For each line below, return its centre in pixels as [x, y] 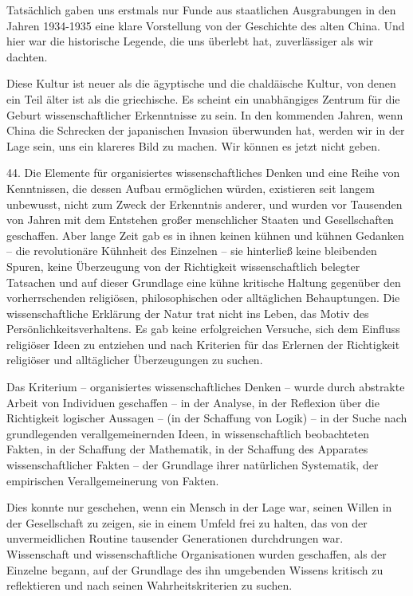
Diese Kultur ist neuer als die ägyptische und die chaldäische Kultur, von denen [201, 83]
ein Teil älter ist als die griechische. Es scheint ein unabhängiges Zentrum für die [203, 98]
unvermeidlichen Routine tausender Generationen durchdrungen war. [175, 538]
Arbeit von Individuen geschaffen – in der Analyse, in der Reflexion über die [193, 402]
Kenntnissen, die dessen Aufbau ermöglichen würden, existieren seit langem [191, 188]
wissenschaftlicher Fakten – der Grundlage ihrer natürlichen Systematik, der [193, 465]
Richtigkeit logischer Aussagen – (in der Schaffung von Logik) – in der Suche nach [207, 418]
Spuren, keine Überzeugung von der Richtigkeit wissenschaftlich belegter [183, 266]
